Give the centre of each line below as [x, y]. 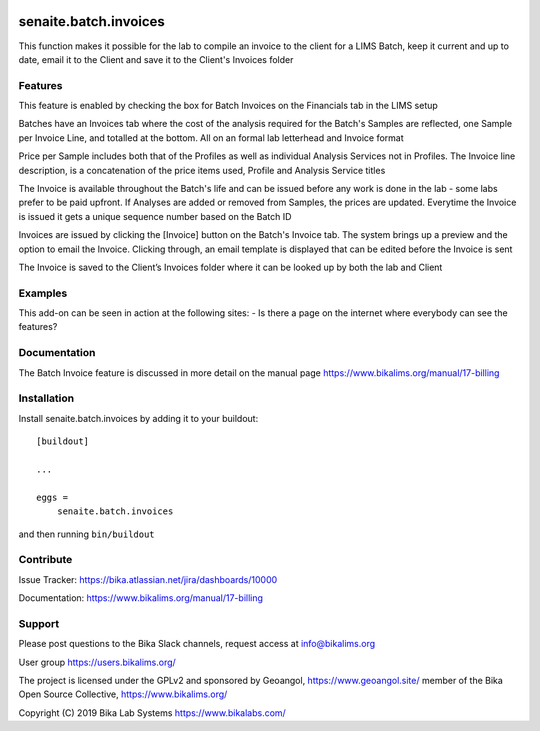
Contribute [45, 560]
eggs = [52, 497]
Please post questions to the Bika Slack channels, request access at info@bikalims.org [197, 644]
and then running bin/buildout [86, 534]
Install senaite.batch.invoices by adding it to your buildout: [138, 418]
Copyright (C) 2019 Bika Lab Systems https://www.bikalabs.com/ [152, 712]
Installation [46, 398]
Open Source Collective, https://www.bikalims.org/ [123, 694]
